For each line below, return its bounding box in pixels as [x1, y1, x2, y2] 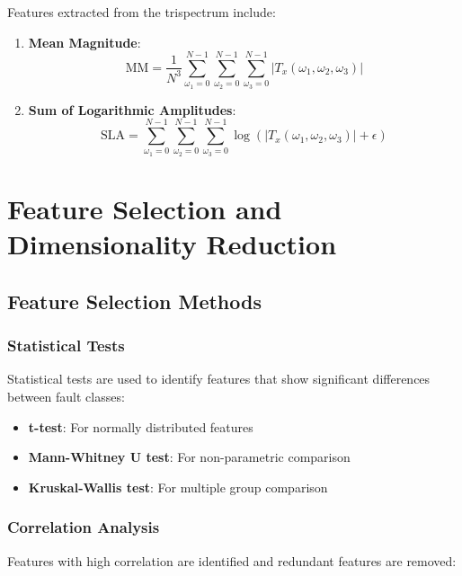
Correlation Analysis [7, 516, 160, 538]
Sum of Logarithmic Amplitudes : [28, 100, 236, 119]
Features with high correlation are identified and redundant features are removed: [7, 551, 457, 570]
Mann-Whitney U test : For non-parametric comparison [28, 448, 351, 466]
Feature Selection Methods [7, 287, 262, 315]
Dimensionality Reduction [7, 226, 337, 262]
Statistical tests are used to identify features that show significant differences [7, 369, 431, 388]
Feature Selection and [7, 191, 282, 227]
